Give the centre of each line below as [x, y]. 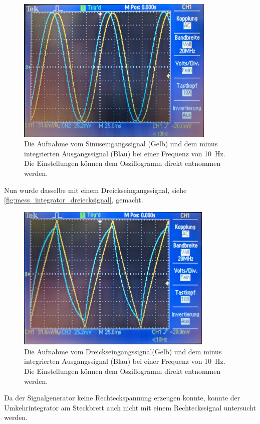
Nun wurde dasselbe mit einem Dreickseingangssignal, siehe [95, 190]
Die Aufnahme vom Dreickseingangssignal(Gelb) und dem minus [123, 351]
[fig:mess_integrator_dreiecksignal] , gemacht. [74, 200]
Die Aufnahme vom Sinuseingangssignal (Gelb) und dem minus [121, 144]
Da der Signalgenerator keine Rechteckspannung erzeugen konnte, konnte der [122, 398]
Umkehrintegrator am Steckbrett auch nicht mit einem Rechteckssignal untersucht [130, 407]
